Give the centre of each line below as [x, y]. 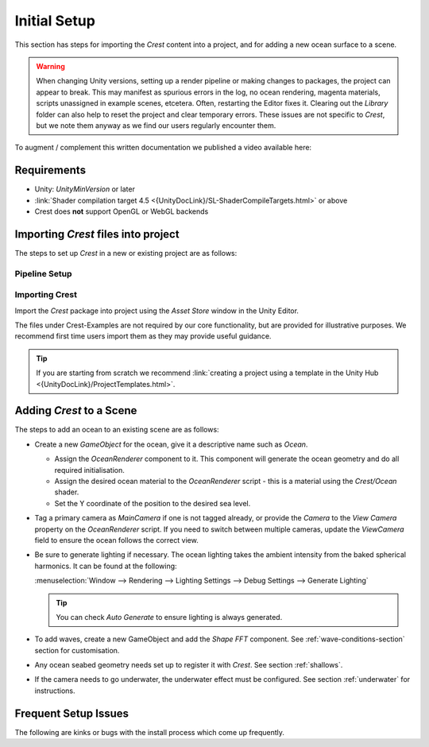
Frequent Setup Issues [72, 713]
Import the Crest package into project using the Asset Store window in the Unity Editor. [157, 311]
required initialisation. [89, 470]
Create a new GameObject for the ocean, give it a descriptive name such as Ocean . [171, 444]
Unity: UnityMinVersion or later [85, 189]
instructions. [55, 691]
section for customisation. [77, 650]
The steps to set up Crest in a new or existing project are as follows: [126, 253]
